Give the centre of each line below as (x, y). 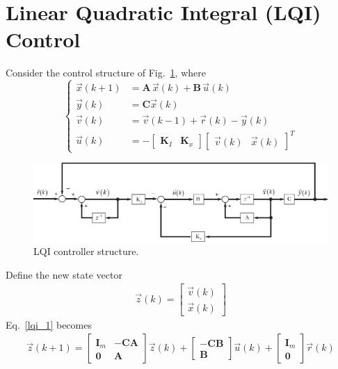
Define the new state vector (64, 274)
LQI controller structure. (86, 251)
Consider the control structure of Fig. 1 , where (106, 73)
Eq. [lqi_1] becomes (49, 324)
